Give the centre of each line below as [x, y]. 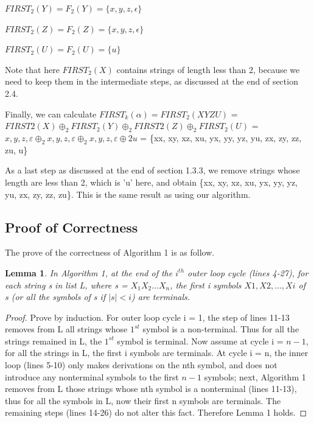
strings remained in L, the [54, 341]
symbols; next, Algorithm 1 [255, 376]
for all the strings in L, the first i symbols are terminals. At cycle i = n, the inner [157, 353]
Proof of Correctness [72, 227]
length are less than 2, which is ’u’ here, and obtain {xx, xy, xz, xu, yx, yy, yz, [152, 182]
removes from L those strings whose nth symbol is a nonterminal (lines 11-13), [151, 389]
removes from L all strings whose [66, 329]
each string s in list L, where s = [66, 285]
